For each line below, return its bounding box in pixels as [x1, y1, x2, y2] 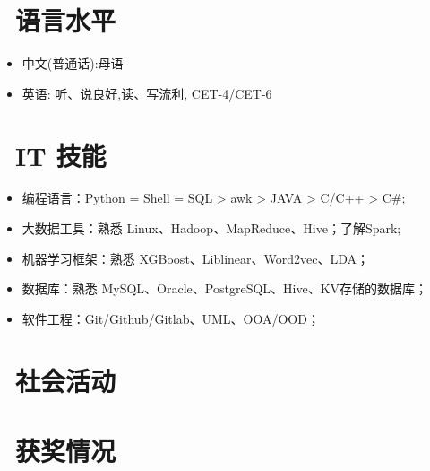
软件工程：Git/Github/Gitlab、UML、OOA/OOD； [21, 309, 320, 327]
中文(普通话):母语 [21, 54, 124, 73]
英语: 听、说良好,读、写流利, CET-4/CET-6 [21, 83, 272, 102]
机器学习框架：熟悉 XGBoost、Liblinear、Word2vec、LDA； [21, 249, 370, 267]
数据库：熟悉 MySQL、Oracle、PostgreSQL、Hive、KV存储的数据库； [21, 279, 428, 298]
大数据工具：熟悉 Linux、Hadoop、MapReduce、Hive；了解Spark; [21, 219, 401, 238]
